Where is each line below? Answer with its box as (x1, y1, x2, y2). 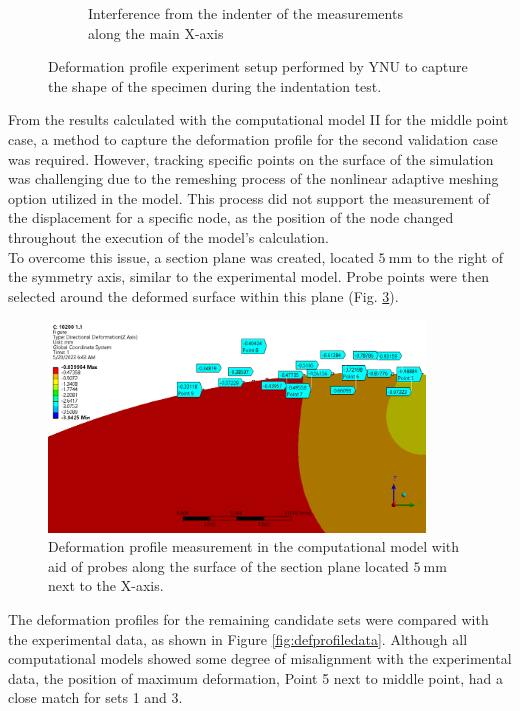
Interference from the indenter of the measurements (88, 3, 403, 23)
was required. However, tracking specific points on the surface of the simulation (8, 148, 494, 169)
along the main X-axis (88, 22, 224, 43)
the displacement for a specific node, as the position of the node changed (8, 207, 454, 228)
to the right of (416, 246, 504, 267)
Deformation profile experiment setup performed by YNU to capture (48, 56, 468, 77)
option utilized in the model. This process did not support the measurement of (8, 187, 490, 208)
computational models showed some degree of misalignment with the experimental (8, 648, 512, 669)
